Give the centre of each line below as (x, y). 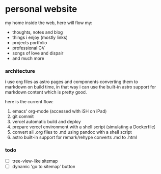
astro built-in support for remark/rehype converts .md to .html (75, 137)
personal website (41, 9)
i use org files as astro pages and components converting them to (72, 82)
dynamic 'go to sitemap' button (44, 166)
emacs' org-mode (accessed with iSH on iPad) (59, 111)
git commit (23, 116)
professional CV (28, 48)
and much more (28, 58)
